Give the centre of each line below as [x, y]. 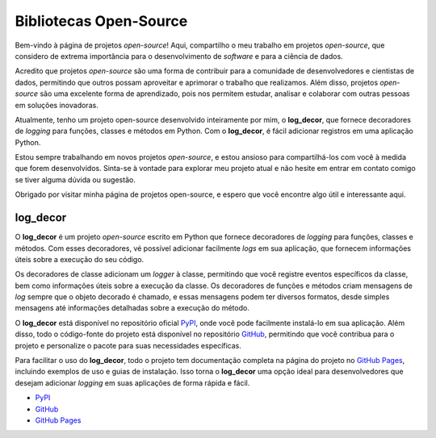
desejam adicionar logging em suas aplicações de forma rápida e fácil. [132, 382]
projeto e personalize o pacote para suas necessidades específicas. [128, 345]
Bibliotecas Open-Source [101, 21]
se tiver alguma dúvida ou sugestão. [75, 179]
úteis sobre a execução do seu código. [80, 259]
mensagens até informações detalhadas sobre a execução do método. [132, 308]
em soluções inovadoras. [57, 105]
